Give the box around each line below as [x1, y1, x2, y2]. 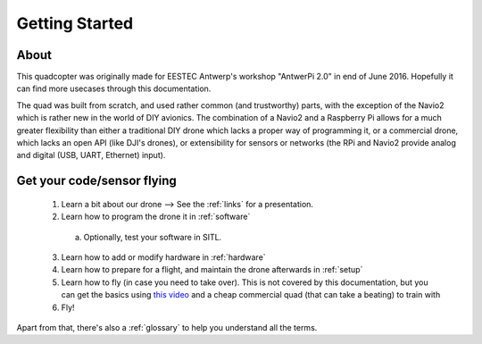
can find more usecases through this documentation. [16, 83, 212, 94]
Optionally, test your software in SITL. [83, 231, 222, 242]
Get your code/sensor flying [16, 173, 178, 189]
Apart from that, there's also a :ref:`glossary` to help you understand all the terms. [16, 322, 318, 332]
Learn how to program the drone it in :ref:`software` [61, 211, 251, 222]
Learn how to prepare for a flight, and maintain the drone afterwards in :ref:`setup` [61, 264, 363, 275]
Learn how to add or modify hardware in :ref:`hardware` [61, 251, 267, 263]
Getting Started [16, 13, 134, 33]
